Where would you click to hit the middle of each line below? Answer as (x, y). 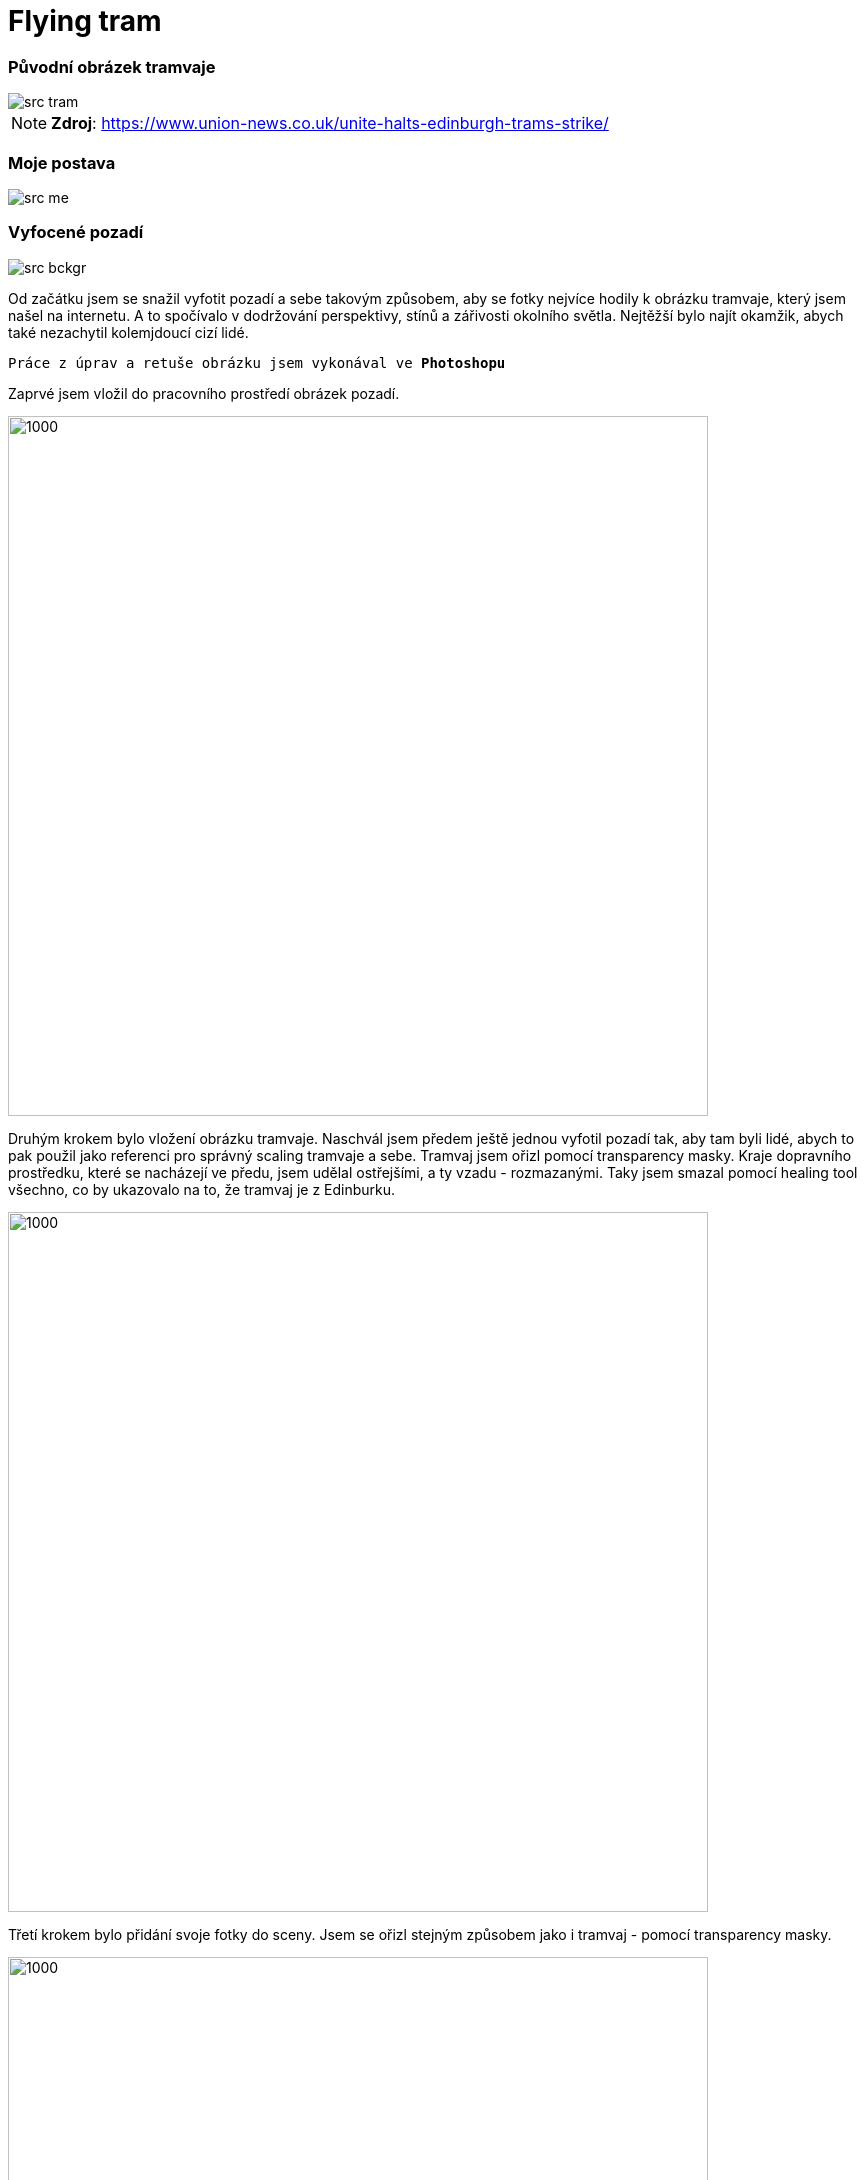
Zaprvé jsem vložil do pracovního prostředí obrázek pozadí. (204, 393)
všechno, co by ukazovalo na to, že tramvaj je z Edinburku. (202, 1189)
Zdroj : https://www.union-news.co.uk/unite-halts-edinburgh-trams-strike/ (330, 123)
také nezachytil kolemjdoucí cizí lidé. (128, 332)
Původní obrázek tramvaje (112, 66)
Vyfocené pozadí (76, 232)
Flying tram (85, 21)
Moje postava (62, 162)
